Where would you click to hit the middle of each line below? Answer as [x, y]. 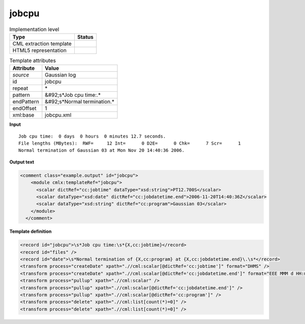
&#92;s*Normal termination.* [80, 102]
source [21, 75]
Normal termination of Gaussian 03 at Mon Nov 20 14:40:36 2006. [102, 151]
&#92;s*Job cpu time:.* [73, 95]
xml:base [23, 115]
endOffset [24, 109]
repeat [20, 88]
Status [85, 37]
